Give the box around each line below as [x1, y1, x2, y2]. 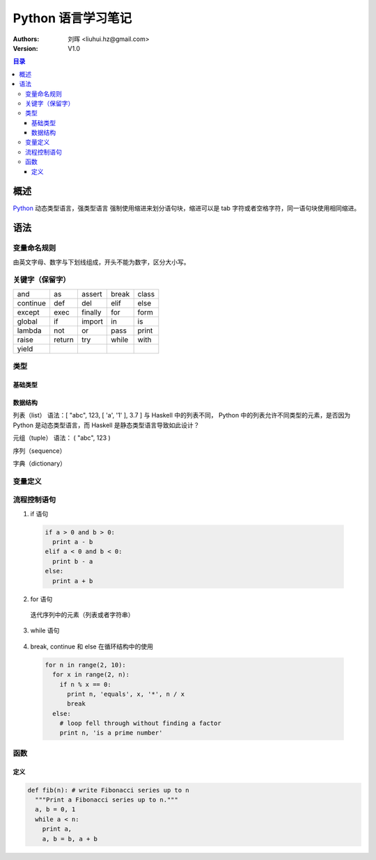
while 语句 [30, 626, 60, 635]
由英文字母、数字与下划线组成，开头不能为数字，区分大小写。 [13, 257, 190, 266]
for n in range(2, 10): [45, 661, 127, 669]
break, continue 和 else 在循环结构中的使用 [30, 642, 153, 651]
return [53, 335, 75, 344]
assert [81, 289, 102, 298]
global [17, 317, 38, 326]
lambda [17, 326, 42, 335]
